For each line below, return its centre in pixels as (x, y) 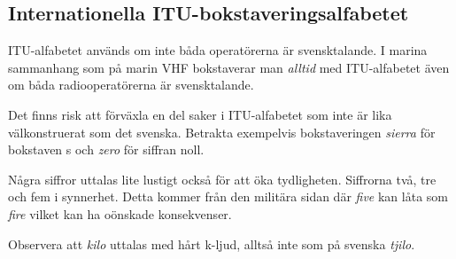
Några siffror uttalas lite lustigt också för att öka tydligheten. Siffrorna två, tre (222, 179)
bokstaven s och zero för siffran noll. (106, 149)
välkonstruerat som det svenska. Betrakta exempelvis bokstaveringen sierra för (222, 132)
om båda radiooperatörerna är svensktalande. (131, 85)
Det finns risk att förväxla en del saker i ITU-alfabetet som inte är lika (200, 114)
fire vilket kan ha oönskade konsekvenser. (120, 213)
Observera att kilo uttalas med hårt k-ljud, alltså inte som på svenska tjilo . (212, 243)
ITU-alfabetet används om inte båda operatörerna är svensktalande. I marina (218, 50)
